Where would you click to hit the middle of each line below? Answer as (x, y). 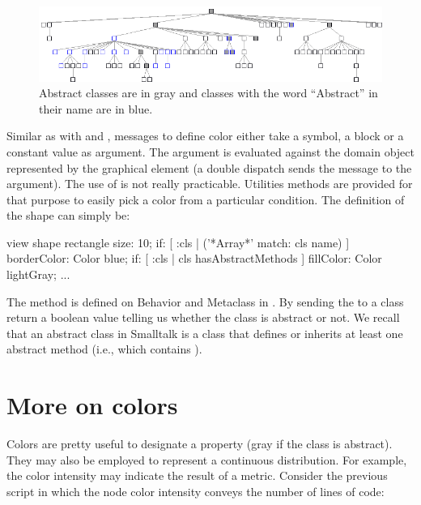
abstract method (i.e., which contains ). (104, 349)
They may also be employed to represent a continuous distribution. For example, (207, 459)
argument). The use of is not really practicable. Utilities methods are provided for (210, 184)
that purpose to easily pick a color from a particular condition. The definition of (206, 199)
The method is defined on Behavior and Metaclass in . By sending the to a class (205, 301)
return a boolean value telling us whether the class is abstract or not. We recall (203, 317)
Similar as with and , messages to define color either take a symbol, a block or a (205, 136)
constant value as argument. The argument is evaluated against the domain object (210, 151)
